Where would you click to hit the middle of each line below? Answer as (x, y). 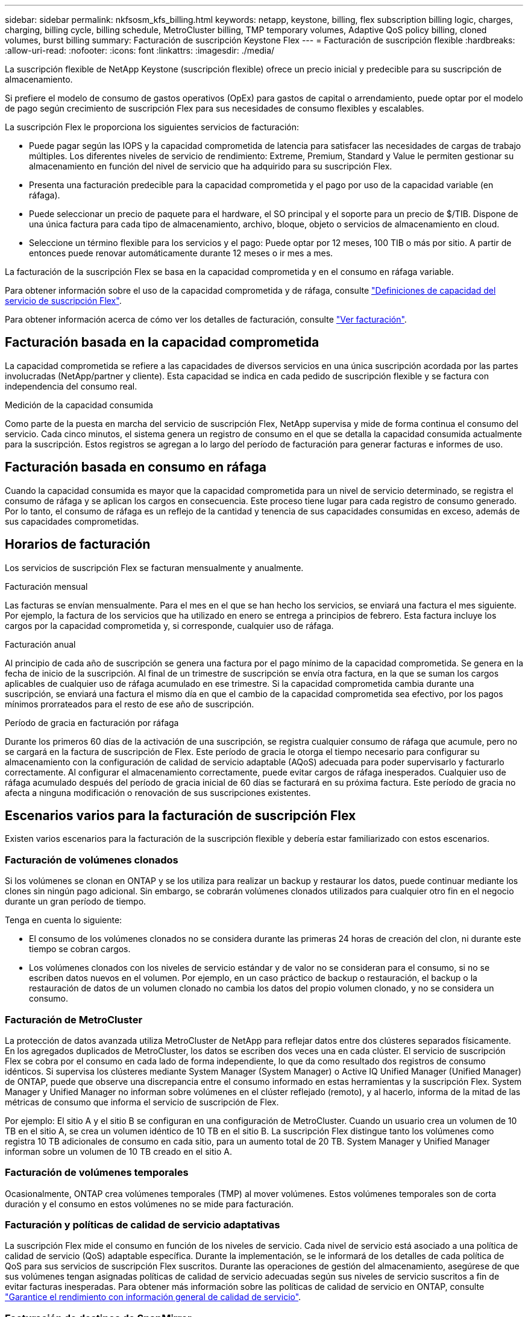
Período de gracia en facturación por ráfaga (92, 722)
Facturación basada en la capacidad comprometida (162, 343)
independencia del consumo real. (71, 386)
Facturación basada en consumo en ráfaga (136, 467)
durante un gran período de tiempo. (76, 902)
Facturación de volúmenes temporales (97, 1173)
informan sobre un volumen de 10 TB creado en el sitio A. (118, 1151)
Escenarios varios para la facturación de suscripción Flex (181, 815)
